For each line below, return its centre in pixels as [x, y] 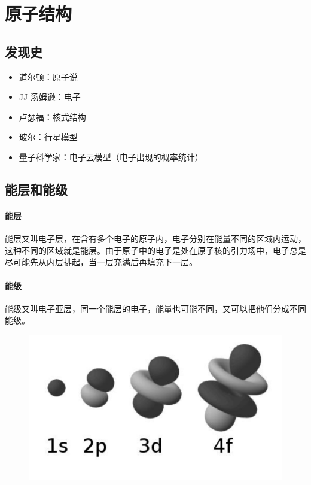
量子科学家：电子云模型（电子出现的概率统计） [111, 157]
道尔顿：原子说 [48, 76]
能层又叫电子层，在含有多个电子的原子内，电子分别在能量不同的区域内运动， [155, 239]
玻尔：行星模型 [48, 137]
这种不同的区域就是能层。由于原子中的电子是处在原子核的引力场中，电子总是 [155, 250]
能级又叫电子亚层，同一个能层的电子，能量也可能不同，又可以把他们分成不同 [155, 308]
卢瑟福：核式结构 [52, 116]
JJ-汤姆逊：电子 [50, 97]
